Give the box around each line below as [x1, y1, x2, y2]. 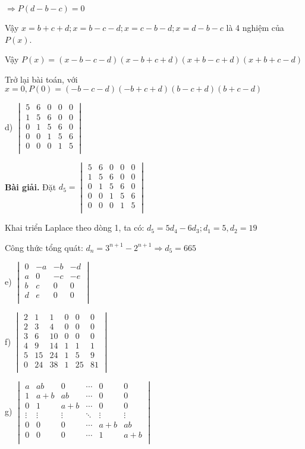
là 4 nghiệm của [226, 21, 284, 33]
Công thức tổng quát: [5, 241, 83, 253]
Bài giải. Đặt [5, 180, 56, 193]
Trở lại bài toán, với [5, 73, 78, 85]
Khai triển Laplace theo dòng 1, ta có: [5, 221, 144, 234]
